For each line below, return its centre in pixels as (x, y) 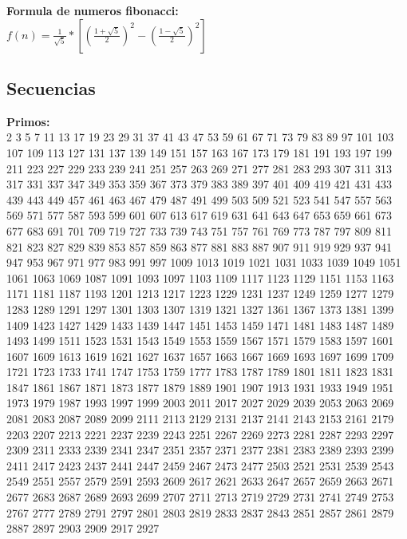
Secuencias (51, 87)
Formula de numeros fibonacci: (93, 10)
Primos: (28, 121)
